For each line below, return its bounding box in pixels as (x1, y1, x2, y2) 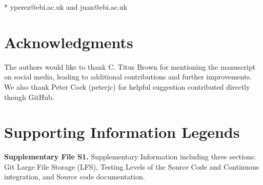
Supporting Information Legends (4, 121, 240, 142)
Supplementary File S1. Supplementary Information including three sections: (4, 151, 256, 162)
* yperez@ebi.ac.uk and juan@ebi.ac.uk (4, 2, 128, 12)
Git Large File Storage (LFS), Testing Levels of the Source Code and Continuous (4, 161, 259, 172)
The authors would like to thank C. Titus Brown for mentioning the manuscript (4, 61, 256, 72)
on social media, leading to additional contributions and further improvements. (4, 71, 252, 82)
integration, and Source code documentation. (4, 171, 145, 182)
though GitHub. (4, 91, 54, 102)
